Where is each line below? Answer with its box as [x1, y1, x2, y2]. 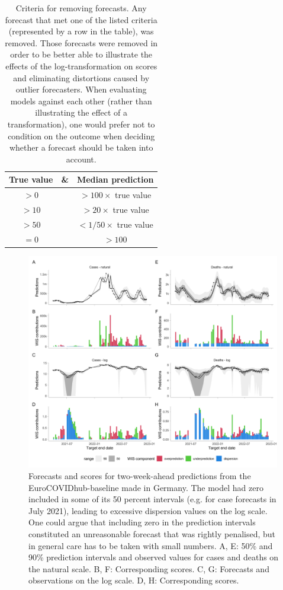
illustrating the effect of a [35, 106, 128, 119]
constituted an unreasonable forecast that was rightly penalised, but [28, 527, 276, 540]
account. [66, 152, 97, 165]
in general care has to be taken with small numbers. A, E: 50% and [28, 539, 273, 551]
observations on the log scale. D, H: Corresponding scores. [28, 574, 239, 586]
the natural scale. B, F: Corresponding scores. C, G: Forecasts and [28, 562, 269, 575]
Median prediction [76, 173, 154, 186]
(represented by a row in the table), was [8, 25, 154, 37]
